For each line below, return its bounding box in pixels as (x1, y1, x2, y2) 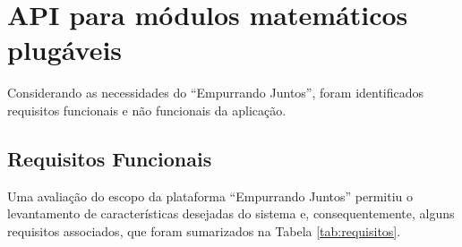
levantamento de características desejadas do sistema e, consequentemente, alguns (7, 204, 455, 223)
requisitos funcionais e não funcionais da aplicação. (7, 100, 287, 119)
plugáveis (7, 31, 123, 68)
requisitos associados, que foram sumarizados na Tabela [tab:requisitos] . (7, 221, 401, 240)
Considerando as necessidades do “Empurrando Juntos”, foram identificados (7, 83, 424, 102)
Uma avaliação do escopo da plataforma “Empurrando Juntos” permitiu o (7, 186, 413, 205)
